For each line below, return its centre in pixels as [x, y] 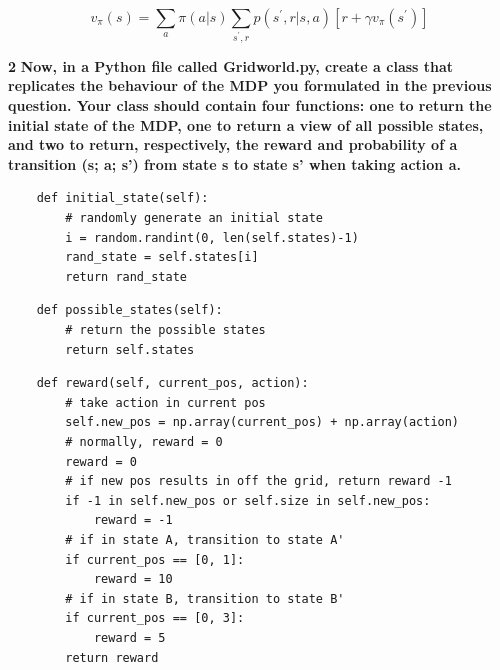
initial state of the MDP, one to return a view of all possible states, [246, 124]
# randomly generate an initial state [194, 218]
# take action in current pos [165, 402]
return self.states [130, 349]
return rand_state [126, 276]
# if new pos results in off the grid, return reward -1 [258, 481]
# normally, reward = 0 [144, 441]
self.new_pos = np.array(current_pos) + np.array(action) [262, 422]
